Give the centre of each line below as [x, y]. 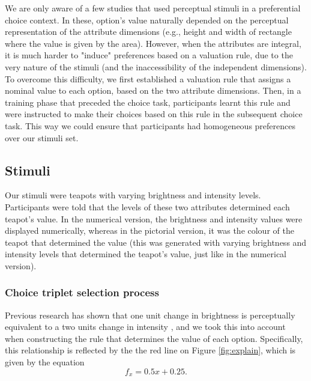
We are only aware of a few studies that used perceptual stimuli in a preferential [153, 8]
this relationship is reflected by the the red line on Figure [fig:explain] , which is [150, 350]
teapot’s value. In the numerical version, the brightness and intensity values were [154, 218]
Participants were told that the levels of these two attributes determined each [147, 206]
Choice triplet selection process [82, 292]
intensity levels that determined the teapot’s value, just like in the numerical [146, 254]
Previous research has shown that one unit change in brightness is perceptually [150, 315]
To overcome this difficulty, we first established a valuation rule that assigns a [148, 78]
